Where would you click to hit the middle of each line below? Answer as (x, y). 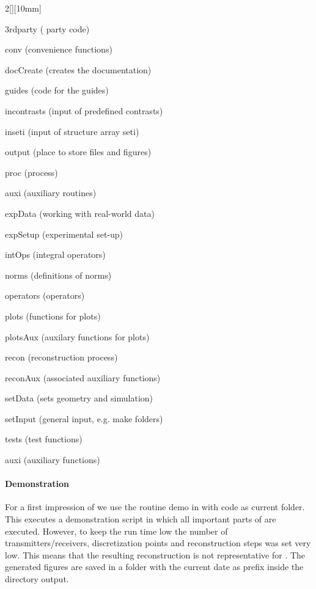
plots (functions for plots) (53, 316)
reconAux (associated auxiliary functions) (83, 377)
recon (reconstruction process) (61, 357)
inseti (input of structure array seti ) (72, 131)
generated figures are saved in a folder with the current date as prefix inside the (154, 567)
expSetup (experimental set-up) (64, 234)
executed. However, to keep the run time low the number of (116, 531)
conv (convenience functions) (59, 49)
